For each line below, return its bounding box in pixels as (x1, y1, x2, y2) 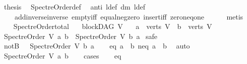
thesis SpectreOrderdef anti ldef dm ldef (4, 1, 145, 11)
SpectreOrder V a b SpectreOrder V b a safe (4, 30, 158, 41)
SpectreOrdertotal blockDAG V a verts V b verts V (13, 21, 212, 31)
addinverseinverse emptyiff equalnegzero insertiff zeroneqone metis (14, 11, 243, 21)
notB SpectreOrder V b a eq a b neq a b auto (4, 40, 190, 51)
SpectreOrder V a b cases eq (4, 50, 121, 60)
